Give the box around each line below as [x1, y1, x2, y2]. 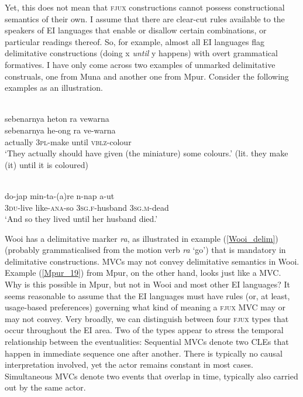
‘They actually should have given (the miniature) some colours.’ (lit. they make [5, 147, 288, 159]
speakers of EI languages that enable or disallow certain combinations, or [5, 24, 267, 36]
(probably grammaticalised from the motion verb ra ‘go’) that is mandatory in [5, 244, 286, 256]
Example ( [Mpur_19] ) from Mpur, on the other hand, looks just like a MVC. [5, 266, 281, 279]
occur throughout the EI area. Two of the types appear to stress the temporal [5, 324, 284, 336]
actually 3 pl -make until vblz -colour [5, 135, 132, 148]
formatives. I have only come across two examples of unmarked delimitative [5, 58, 276, 70]
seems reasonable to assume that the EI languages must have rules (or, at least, [5, 289, 290, 302]
